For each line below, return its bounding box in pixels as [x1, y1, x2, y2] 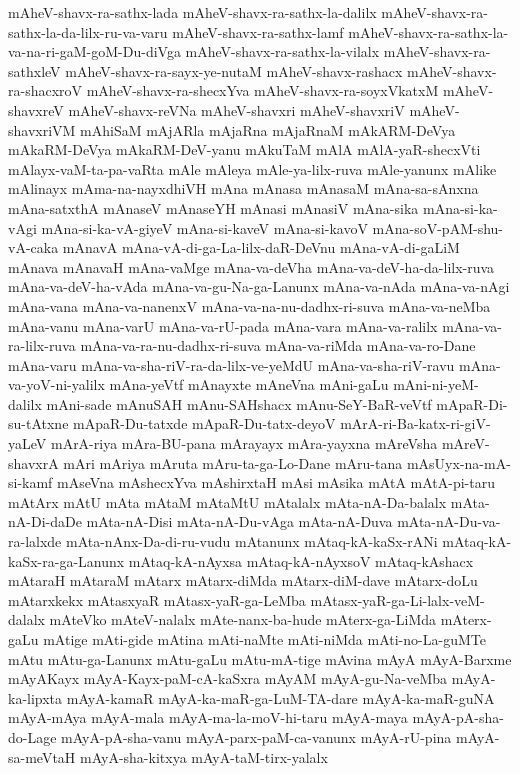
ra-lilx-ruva [8, 335, 76, 356]
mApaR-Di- [436, 393, 508, 414]
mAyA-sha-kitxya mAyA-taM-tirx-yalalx [80, 746, 328, 767]
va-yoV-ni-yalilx [8, 374, 105, 395]
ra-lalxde [8, 531, 62, 552]
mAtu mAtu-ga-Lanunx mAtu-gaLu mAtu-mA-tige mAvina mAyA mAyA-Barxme [8, 648, 512, 669]
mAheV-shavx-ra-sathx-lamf [172, 21, 344, 42]
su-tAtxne [8, 413, 69, 434]
